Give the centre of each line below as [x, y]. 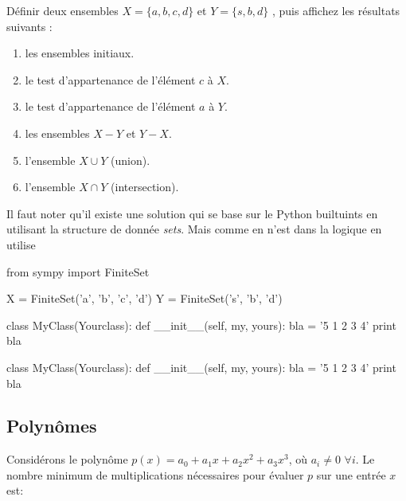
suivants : [29, 26]
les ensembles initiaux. [80, 53]
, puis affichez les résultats [336, 10]
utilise [21, 244]
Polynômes [52, 426]
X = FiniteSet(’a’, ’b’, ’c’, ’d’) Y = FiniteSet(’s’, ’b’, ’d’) [144, 298]
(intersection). [145, 187]
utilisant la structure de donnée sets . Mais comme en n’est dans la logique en [194, 229]
